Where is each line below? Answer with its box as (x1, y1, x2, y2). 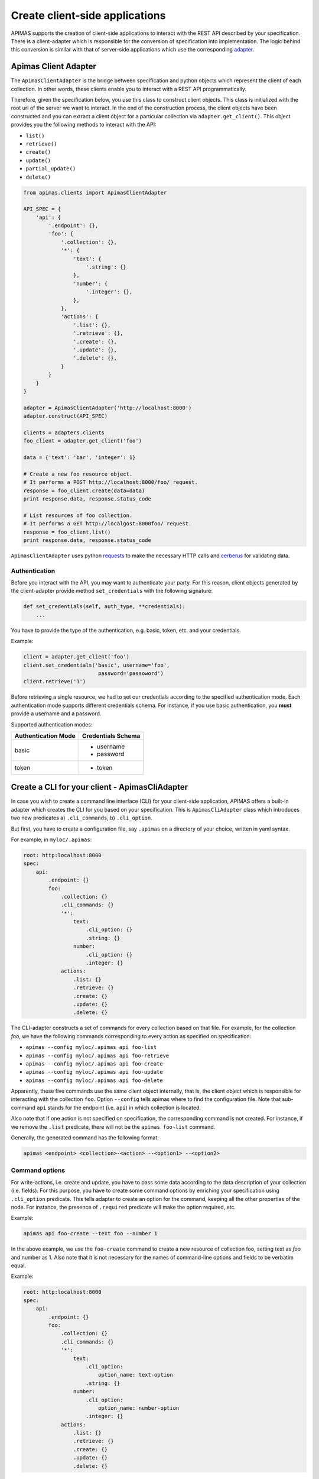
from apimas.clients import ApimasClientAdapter (23, 189, 167, 196)
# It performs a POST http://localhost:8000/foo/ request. (23, 479, 198, 486)
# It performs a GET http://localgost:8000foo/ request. (23, 521, 192, 527)
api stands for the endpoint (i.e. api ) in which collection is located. (36, 1104, 201, 1111)
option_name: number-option (97, 1404, 180, 1411)
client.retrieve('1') (23, 678, 86, 685)
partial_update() (25, 166, 76, 172)
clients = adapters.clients (23, 429, 105, 436)
